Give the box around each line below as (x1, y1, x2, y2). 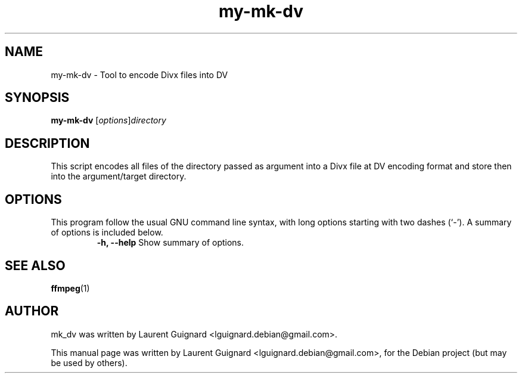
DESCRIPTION (5, 135, 90, 151)
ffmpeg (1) (51, 283, 90, 293)
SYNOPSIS (5, 90, 70, 106)
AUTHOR (5, 303, 59, 319)
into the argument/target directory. (51, 171, 187, 182)
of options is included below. (51, 227, 163, 238)
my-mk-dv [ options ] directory (51, 115, 166, 126)
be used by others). (51, 357, 128, 368)
